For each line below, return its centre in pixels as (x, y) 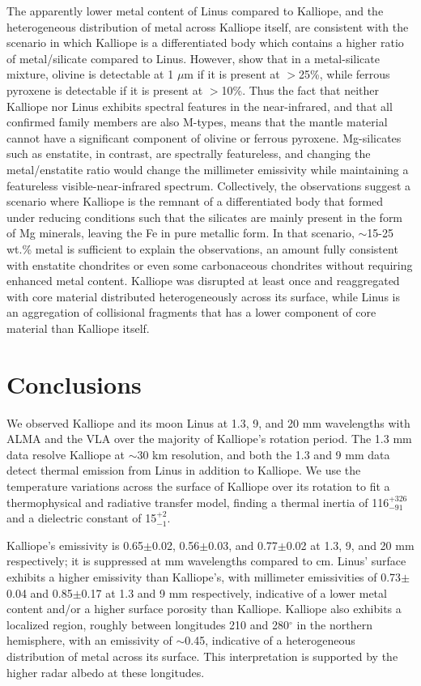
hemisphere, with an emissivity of (89, 640)
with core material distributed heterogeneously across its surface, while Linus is (203, 296)
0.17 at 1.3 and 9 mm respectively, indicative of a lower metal (234, 592)
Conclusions (74, 383)
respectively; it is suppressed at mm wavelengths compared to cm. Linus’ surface (206, 561)
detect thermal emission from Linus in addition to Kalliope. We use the (184, 470)
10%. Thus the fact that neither (300, 89)
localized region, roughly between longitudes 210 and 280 (148, 624)
